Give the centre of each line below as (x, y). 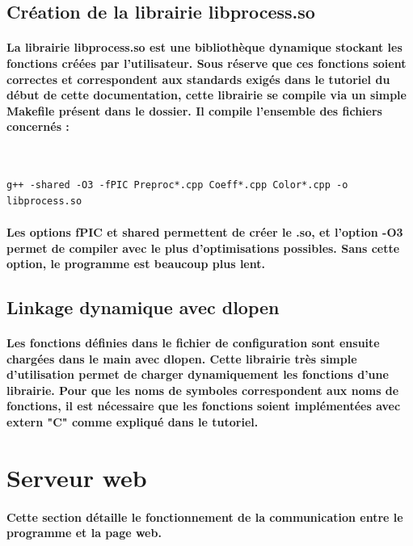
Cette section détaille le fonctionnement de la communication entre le (205, 517)
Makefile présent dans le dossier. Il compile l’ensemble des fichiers (194, 110)
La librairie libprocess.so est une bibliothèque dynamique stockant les (204, 47)
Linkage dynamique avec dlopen (143, 307)
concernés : (38, 126)
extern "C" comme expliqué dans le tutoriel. (133, 422)
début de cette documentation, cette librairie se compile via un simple (206, 95)
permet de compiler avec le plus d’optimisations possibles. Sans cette (203, 248)
